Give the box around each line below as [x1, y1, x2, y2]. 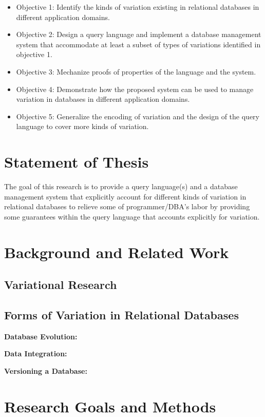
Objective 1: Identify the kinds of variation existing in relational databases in [16, 2, 259, 12]
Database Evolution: [4, 331, 78, 341]
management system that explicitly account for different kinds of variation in [4, 191, 247, 202]
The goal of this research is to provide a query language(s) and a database [4, 181, 238, 192]
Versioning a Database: [4, 365, 87, 376]
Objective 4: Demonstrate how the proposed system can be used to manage [16, 83, 254, 94]
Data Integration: [4, 348, 67, 359]
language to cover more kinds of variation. [16, 121, 149, 132]
